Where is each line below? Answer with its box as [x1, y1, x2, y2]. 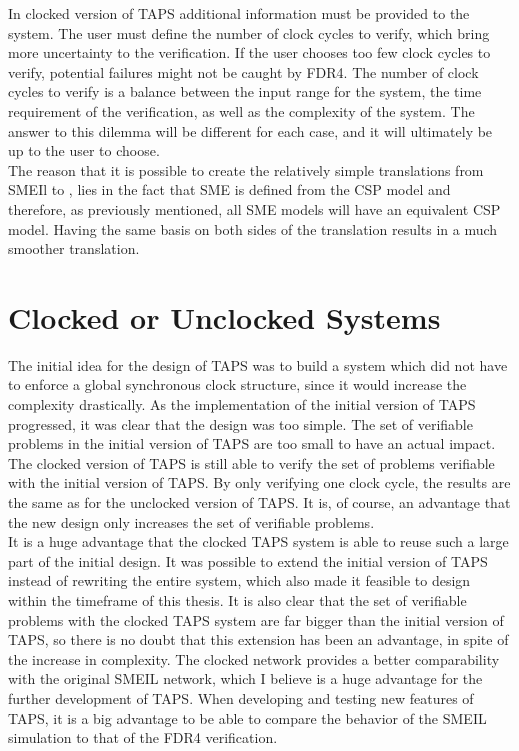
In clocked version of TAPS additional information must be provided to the [8, 3, 470, 23]
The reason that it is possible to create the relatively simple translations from [8, 159, 484, 180]
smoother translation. [8, 238, 140, 259]
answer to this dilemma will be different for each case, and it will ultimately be [8, 120, 493, 141]
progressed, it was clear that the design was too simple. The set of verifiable [8, 413, 473, 434]
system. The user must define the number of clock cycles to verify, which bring [8, 22, 490, 43]
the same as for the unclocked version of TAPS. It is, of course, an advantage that [8, 492, 511, 512]
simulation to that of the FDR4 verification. [8, 727, 278, 748]
